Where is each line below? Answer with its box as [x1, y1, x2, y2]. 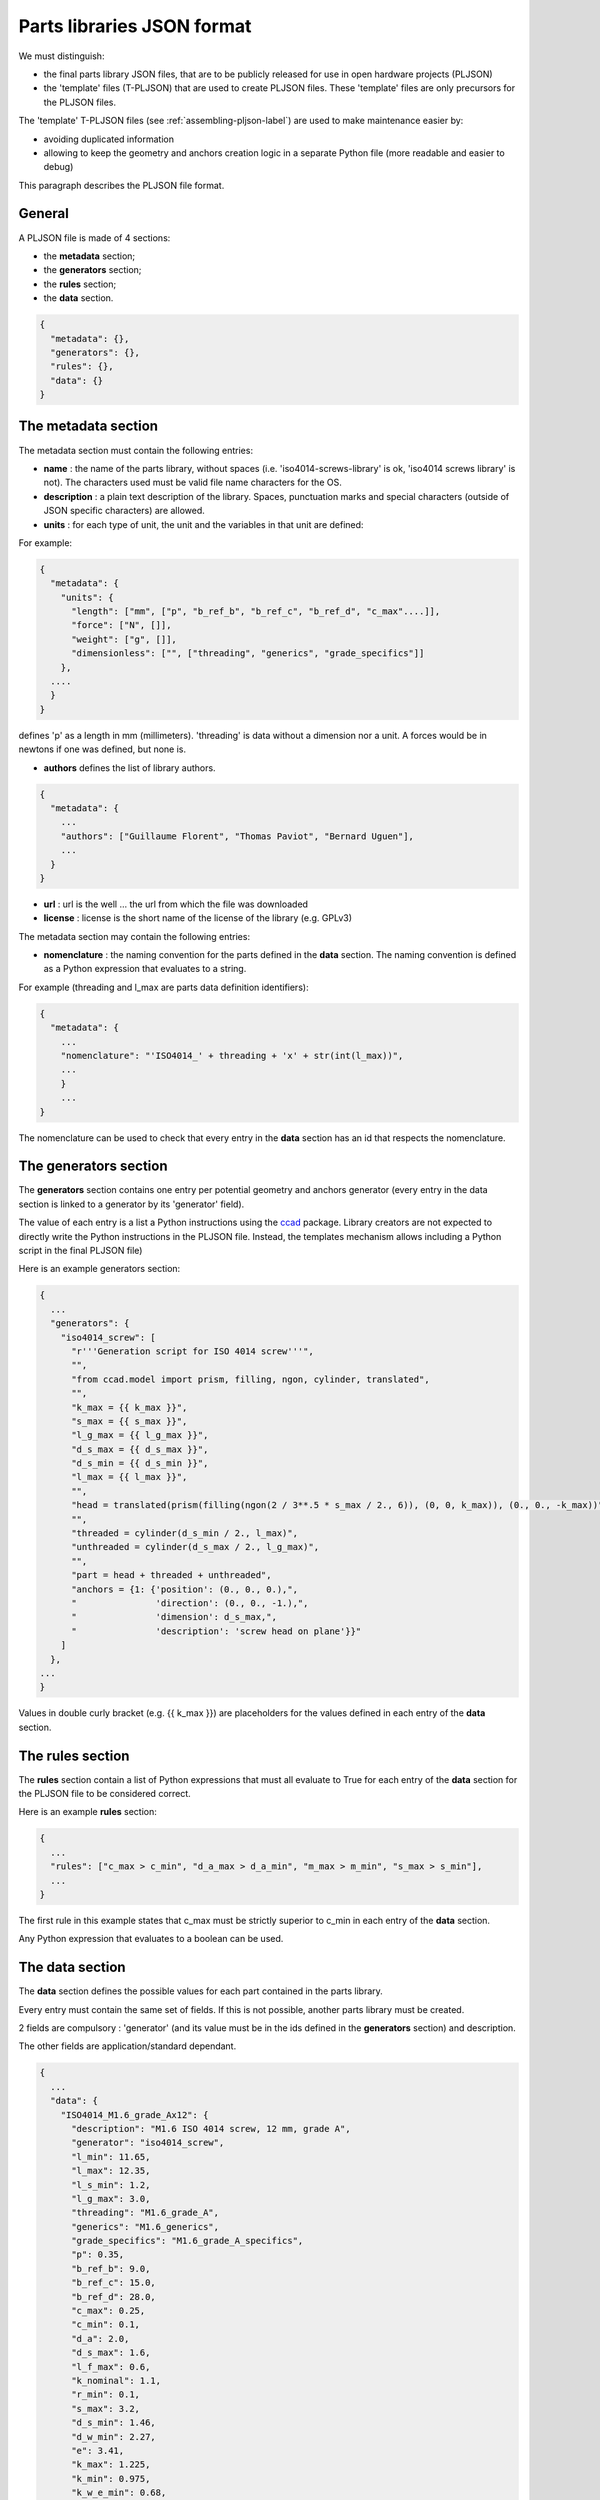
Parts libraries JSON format [18, 15, 252, 37]
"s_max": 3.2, [71, 2403, 140, 2414]
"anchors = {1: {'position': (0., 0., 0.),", [71, 1583, 299, 1595]
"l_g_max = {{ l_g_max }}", [71, 1430, 209, 1441]
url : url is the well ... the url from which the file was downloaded [43, 898, 309, 910]
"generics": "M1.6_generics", [71, 2221, 220, 2232]
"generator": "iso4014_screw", [71, 2137, 225, 2149]
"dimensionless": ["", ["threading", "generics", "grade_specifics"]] [71, 648, 425, 659]
